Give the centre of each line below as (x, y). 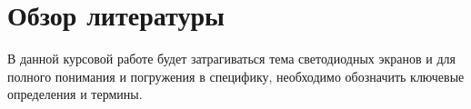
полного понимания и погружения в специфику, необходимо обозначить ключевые (236, 76)
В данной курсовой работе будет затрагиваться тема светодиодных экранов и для (231, 59)
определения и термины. (75, 94)
